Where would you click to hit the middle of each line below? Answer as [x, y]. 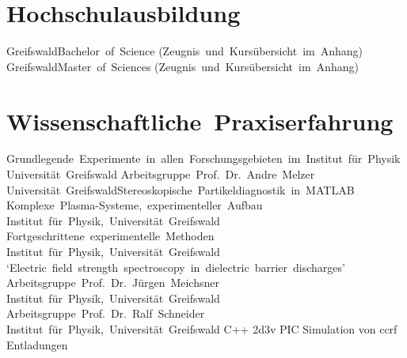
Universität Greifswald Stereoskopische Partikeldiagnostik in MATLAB [181, 189]
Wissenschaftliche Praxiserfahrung [200, 121]
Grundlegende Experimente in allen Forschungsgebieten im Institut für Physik [203, 158]
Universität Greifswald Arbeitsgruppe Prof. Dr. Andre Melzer [161, 174]
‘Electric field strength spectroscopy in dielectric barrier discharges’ [176, 267]
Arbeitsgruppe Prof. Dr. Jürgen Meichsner [113, 283]
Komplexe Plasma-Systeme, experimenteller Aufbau [135, 205]
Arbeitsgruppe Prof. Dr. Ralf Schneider [106, 313]
